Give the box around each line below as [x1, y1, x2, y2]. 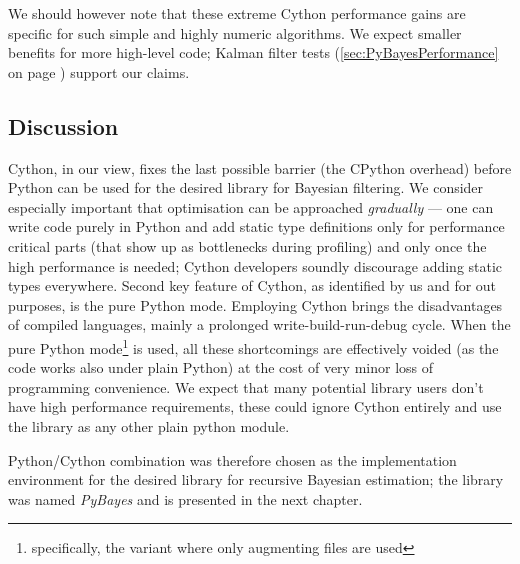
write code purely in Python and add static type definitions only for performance [8, 216, 505, 237]
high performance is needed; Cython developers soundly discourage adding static [8, 255, 503, 276]
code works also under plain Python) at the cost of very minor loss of [8, 357, 434, 378]
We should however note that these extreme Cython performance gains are [8, 3, 466, 23]
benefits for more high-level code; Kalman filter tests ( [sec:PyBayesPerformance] [8, 42, 499, 63]
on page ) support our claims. [8, 61, 190, 82]
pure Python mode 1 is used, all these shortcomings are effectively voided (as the [8, 334, 499, 358]
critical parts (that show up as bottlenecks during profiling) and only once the [8, 235, 487, 256]
